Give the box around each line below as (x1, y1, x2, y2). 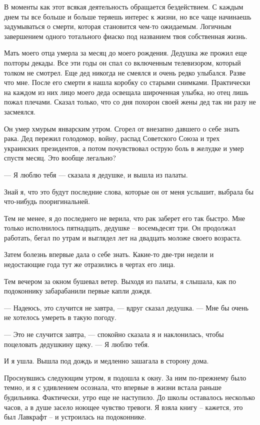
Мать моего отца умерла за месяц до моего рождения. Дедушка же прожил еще (4, 47, 247, 58)
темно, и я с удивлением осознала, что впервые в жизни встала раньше (4, 382, 221, 392)
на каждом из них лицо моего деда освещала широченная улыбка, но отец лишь (4, 86, 248, 97)
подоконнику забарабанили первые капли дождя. (4, 285, 152, 296)
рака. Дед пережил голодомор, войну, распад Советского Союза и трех (4, 133, 220, 143)
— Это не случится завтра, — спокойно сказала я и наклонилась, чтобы (4, 329, 224, 339)
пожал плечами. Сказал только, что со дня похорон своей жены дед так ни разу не (4, 96, 256, 107)
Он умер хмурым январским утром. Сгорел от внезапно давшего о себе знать (4, 123, 239, 133)
